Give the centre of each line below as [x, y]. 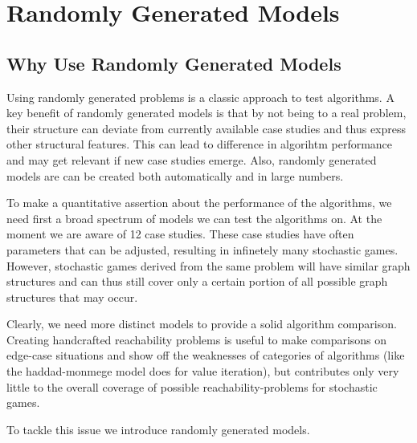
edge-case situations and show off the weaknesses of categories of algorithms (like [206, 355]
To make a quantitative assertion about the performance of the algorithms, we [199, 203]
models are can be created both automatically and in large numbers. [175, 175]
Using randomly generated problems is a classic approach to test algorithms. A [200, 97]
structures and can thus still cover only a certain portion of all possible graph [197, 281]
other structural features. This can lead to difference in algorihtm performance [200, 144]
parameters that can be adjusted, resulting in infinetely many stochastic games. [202, 249]
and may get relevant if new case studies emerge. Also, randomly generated [192, 159]
